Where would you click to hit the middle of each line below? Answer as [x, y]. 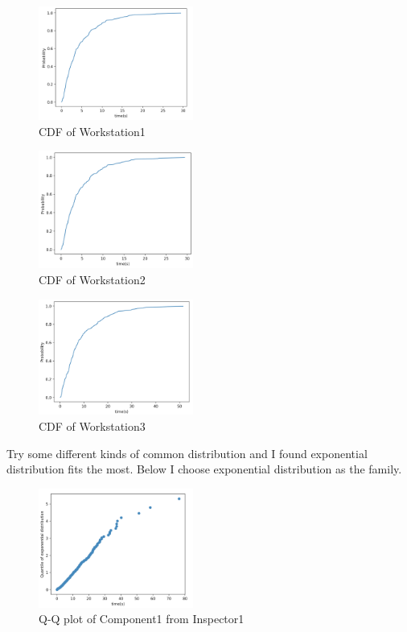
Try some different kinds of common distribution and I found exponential [187, 453]
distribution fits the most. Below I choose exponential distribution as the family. [204, 469]
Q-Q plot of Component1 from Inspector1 [142, 619]
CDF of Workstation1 [92, 131]
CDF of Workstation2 [92, 280]
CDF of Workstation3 [92, 426]
